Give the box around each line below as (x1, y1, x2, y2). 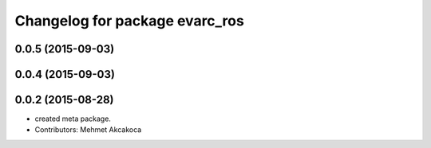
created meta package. (34, 114, 112, 123)
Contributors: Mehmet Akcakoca (34, 125, 142, 134)
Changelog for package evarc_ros (14, 12, 245, 29)
